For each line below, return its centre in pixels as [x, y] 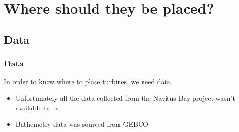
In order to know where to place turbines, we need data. [88, 81]
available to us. [38, 107]
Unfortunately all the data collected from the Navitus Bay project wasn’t [125, 98]
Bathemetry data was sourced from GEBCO [82, 124]
